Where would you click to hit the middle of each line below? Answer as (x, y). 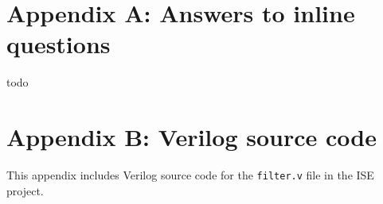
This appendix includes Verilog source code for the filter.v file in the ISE (190, 175)
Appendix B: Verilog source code (191, 137)
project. (25, 190)
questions (59, 44)
